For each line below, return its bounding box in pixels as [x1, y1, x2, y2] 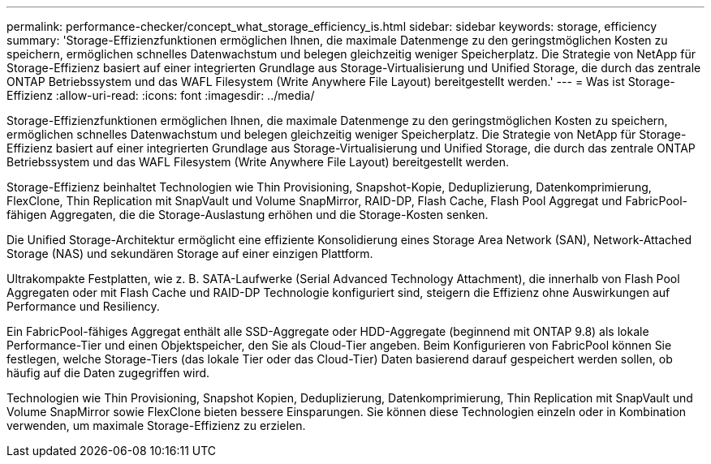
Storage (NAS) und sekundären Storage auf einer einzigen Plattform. [6, 247, 373, 260]
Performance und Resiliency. [6, 299, 160, 313]
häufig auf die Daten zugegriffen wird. [6, 366, 210, 380]
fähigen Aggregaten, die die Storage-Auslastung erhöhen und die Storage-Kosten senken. [6, 208, 489, 221]
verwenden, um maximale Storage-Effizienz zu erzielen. [6, 419, 306, 432]
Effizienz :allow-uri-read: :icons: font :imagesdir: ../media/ [6, 88, 315, 102]
